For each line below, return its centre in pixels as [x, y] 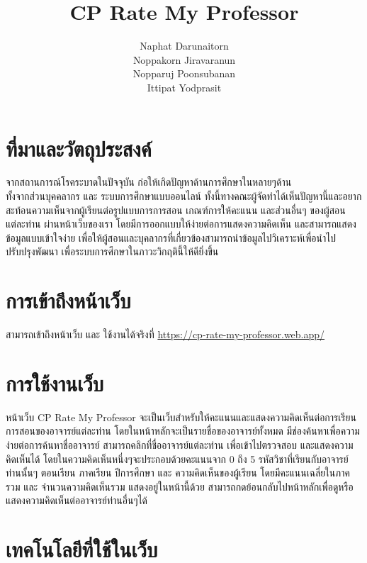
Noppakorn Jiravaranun [184, 59]
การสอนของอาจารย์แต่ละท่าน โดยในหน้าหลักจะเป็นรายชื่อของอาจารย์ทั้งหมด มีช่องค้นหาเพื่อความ [183, 431]
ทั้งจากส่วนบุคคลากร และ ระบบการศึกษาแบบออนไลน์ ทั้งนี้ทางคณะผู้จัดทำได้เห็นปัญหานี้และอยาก [184, 196]
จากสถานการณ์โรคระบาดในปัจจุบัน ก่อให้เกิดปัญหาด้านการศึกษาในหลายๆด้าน [149, 182]
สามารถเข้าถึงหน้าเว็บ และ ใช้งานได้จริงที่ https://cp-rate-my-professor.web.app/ [165, 334]
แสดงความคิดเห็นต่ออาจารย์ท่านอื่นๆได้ [77, 500]
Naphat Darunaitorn [184, 46]
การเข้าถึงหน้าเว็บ [68, 300]
